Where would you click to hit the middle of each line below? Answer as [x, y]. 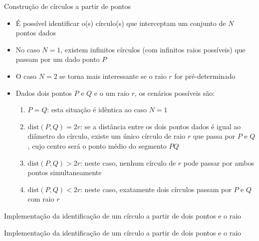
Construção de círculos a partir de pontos [67, 6]
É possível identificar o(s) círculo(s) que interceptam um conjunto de [121, 23]
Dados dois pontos [44, 93]
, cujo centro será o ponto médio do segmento [97, 145]
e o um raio [112, 93]
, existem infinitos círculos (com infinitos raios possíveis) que [153, 49]
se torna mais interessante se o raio [113, 76]
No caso [28, 49]
